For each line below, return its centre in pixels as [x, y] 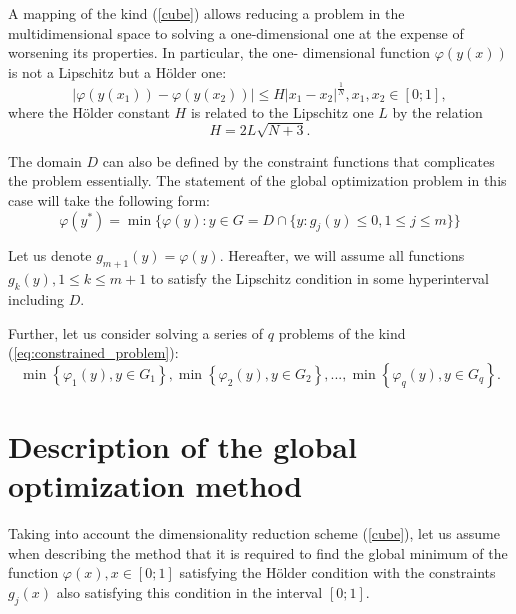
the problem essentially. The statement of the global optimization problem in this [257, 180]
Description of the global [182, 446]
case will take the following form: [109, 200]
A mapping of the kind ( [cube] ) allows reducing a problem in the [206, 13]
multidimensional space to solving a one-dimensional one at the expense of [236, 32]
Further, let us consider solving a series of [136, 332]
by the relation [437, 111]
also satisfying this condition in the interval [189, 591]
